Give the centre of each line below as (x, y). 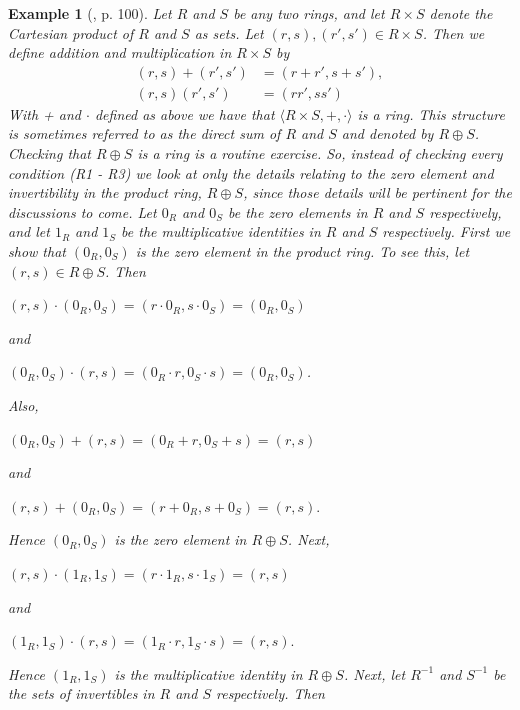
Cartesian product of (71, 32)
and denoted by (387, 133)
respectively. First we (446, 231)
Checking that (50, 153)
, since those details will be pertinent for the (377, 192)
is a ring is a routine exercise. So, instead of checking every (320, 153)
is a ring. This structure (431, 113)
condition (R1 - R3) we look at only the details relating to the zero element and (251, 172)
